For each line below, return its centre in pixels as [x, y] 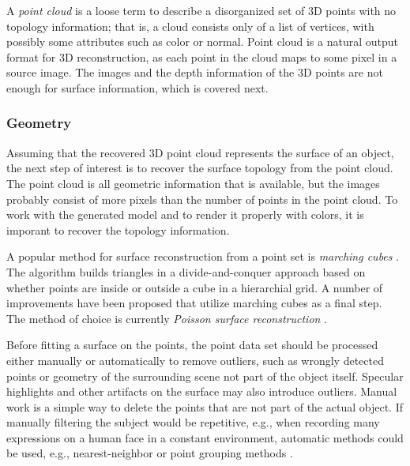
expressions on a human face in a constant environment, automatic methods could [205, 437]
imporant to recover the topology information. [118, 229]
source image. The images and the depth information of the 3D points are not [195, 72]
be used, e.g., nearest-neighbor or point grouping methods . [150, 453]
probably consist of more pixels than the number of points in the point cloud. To [202, 199]
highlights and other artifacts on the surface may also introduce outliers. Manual [202, 391]
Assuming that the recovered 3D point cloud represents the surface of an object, [200, 152]
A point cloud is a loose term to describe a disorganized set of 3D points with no [201, 10]
